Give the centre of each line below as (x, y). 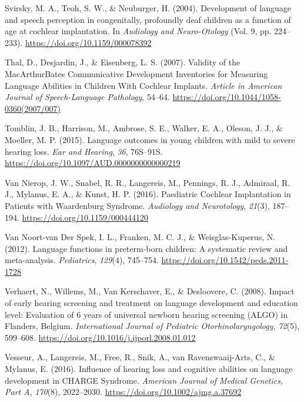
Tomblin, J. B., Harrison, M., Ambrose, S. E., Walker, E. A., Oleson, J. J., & (144, 128)
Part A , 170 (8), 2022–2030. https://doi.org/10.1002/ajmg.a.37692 (123, 392)
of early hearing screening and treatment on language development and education (151, 303)
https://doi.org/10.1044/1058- (227, 97)
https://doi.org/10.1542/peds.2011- (225, 260)
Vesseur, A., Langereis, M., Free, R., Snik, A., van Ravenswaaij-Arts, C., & (140, 357)
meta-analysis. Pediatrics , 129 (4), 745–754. (82, 260)
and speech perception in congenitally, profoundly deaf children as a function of (148, 19)
